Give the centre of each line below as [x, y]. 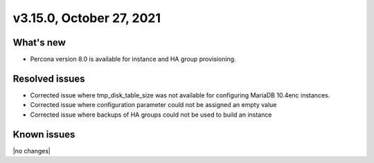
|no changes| [32, 151]
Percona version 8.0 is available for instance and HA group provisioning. [133, 59]
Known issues [44, 134]
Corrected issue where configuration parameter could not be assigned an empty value [153, 105]
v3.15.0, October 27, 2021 [87, 18]
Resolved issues [49, 78]
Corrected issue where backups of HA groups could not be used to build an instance [151, 115]
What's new [39, 42]
